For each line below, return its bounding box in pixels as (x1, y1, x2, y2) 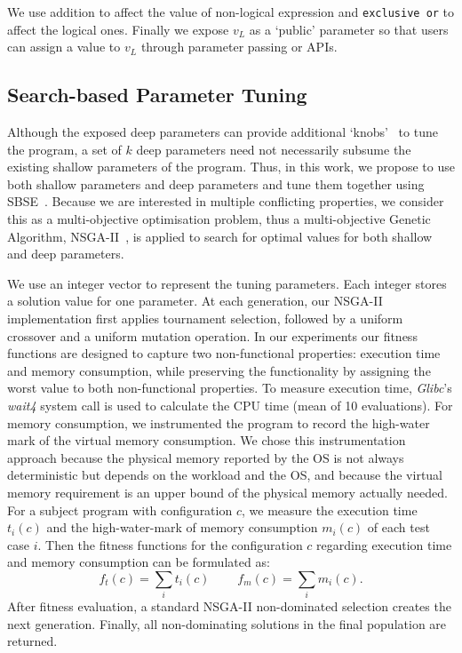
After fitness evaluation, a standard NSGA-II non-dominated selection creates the (7, 597, 451, 616)
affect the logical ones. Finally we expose (7, 20, 229, 38)
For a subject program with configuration (7, 500, 233, 519)
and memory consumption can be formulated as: (7, 553, 270, 571)
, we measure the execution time (241, 500, 418, 519)
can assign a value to (7, 37, 121, 56)
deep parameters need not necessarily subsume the (136, 139, 411, 158)
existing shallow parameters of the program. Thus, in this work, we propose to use (7, 157, 455, 176)
